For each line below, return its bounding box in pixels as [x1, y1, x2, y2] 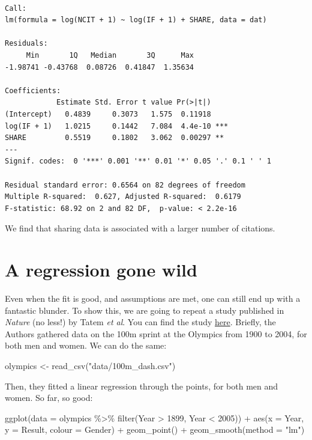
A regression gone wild [5, 257, 197, 282]
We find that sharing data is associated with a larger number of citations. [5, 222, 275, 234]
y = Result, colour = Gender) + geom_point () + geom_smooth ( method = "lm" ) [5, 423, 305, 436]
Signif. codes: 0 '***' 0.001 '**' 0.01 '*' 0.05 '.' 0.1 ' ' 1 [5, 157, 271, 166]
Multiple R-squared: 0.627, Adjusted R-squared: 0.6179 [5, 192, 241, 201]
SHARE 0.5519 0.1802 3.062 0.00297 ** [5, 133, 224, 142]
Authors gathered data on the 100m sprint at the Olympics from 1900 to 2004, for [5, 327, 307, 340]
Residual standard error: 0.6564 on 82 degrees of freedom [5, 180, 245, 189]
